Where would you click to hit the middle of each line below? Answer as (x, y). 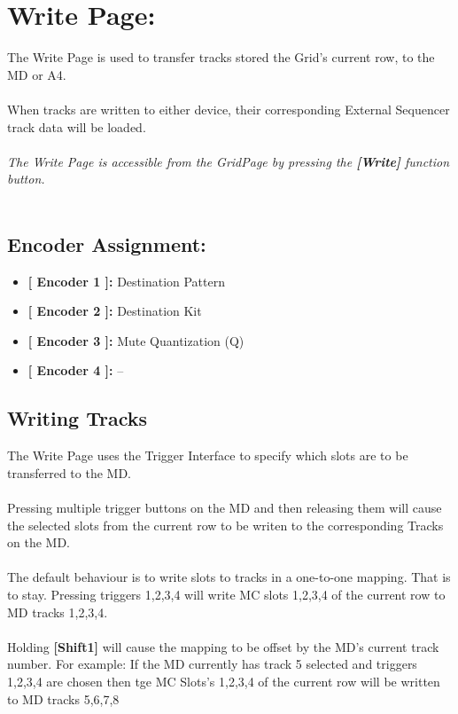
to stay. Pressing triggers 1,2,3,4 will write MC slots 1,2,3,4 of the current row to (226, 594)
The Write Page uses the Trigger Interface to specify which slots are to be (208, 455)
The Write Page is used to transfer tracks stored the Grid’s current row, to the (221, 57)
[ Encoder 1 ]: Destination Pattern (127, 281)
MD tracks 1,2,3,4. (58, 612)
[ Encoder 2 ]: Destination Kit (115, 311)
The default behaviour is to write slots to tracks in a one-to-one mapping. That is (229, 577)
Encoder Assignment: (107, 243)
